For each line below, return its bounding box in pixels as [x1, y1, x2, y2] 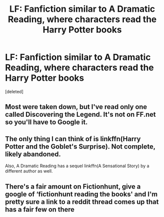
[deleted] [5, 88, 23, 94]
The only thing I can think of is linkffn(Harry [5, 134, 141, 143]
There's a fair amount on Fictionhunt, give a [5, 182, 141, 191]
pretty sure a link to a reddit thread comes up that [5, 197, 159, 206]
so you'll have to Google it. [5, 118, 88, 127]
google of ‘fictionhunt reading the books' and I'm [5, 190, 158, 198]
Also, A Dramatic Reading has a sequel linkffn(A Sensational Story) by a [5, 163, 149, 169]
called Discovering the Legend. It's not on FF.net [5, 110, 156, 119]
